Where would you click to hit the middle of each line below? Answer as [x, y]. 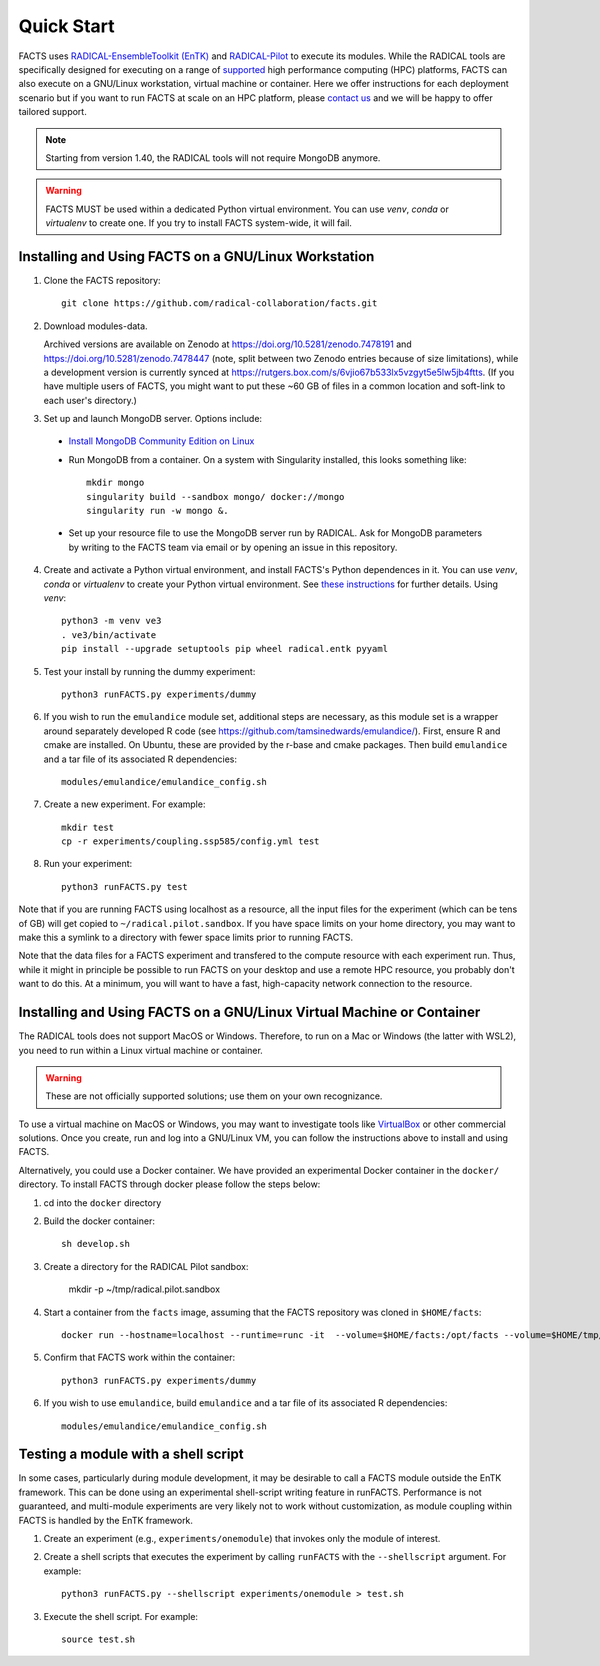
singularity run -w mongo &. [157, 511]
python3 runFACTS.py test [125, 886]
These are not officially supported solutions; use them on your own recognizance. [214, 1096]
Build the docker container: [99, 1221]
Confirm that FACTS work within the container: [139, 1357]
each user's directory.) [90, 400]
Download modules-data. [96, 326]
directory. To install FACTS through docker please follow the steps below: [169, 1184]
